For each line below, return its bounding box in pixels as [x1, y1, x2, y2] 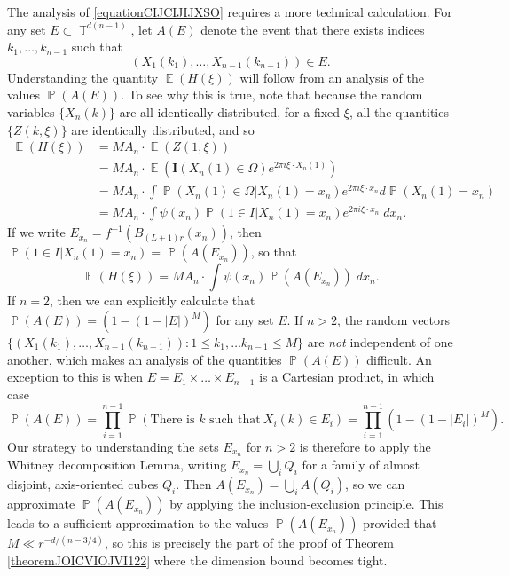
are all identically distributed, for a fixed [119, 102, 341, 121]
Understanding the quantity [7, 67, 159, 86]
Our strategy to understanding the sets [7, 437, 219, 455]
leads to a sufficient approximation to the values [7, 514, 269, 533]
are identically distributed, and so [71, 120, 255, 138]
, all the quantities [349, 102, 449, 121]
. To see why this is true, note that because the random [121, 85, 423, 104]
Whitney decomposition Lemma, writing [7, 455, 227, 474]
